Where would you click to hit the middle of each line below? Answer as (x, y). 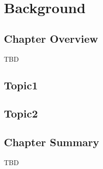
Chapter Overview (51, 38)
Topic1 (21, 85)
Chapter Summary (51, 142)
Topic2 (21, 113)
